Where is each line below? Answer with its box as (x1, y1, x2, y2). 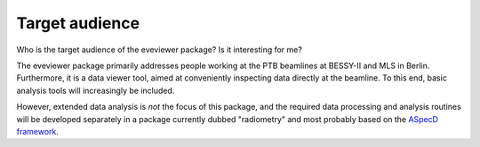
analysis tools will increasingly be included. (16, 85, 175, 96)
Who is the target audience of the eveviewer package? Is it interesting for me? (16, 44, 302, 55)
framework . (16, 126, 60, 136)
